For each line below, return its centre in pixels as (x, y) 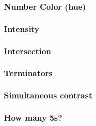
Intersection (28, 51)
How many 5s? (33, 118)
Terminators (28, 73)
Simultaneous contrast (48, 95)
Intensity (22, 28)
